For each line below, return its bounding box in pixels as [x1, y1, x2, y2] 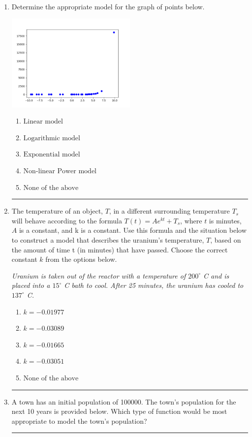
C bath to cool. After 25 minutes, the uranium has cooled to [64, 280, 244, 290]
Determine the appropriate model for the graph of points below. [11, 1, 205, 11]
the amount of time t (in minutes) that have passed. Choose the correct [11, 244, 228, 254]
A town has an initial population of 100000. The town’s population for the [11, 396, 236, 406]
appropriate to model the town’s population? [11, 415, 147, 426]
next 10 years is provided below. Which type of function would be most [11, 406, 227, 416]
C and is [203, 270, 229, 281]
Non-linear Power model [23, 168, 97, 175]
